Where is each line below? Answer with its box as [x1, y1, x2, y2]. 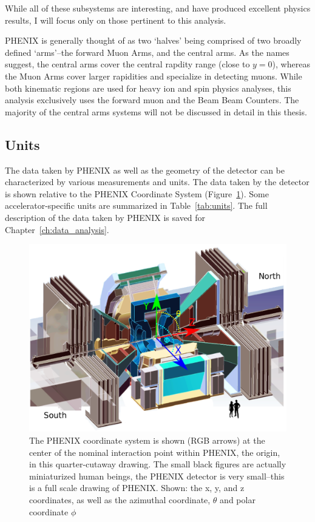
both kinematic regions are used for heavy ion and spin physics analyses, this [5, 81, 291, 94]
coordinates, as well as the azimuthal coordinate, [29, 493, 211, 506]
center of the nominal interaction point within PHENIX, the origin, [29, 446, 280, 458]
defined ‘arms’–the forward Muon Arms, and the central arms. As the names [5, 46, 290, 58]
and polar [220, 493, 256, 506]
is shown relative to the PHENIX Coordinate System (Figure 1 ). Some [5, 187, 269, 200]
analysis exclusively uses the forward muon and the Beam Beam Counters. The [5, 93, 299, 106]
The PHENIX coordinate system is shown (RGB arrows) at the [29, 434, 265, 446]
